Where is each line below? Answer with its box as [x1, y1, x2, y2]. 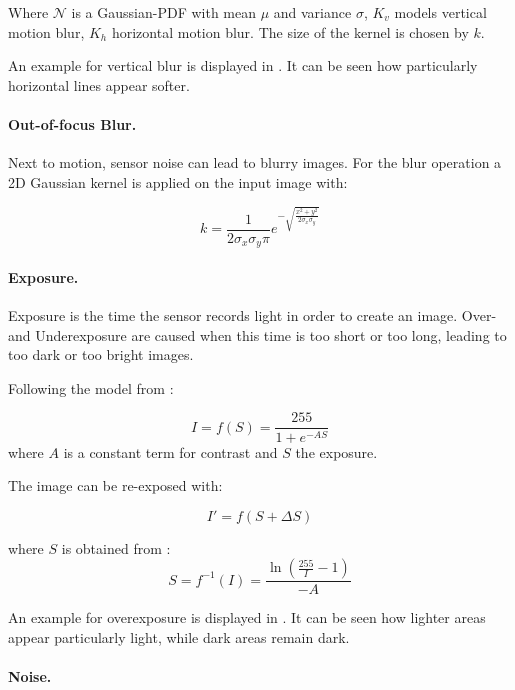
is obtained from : [61, 537, 171, 558]
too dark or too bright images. [8, 344, 194, 365]
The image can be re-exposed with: [8, 475, 223, 496]
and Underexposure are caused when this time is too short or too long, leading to [8, 324, 507, 345]
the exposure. [295, 441, 378, 462]
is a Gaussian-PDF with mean [71, 2, 257, 22]
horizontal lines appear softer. [8, 74, 190, 95]
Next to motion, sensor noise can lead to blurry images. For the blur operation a [8, 152, 502, 173]
